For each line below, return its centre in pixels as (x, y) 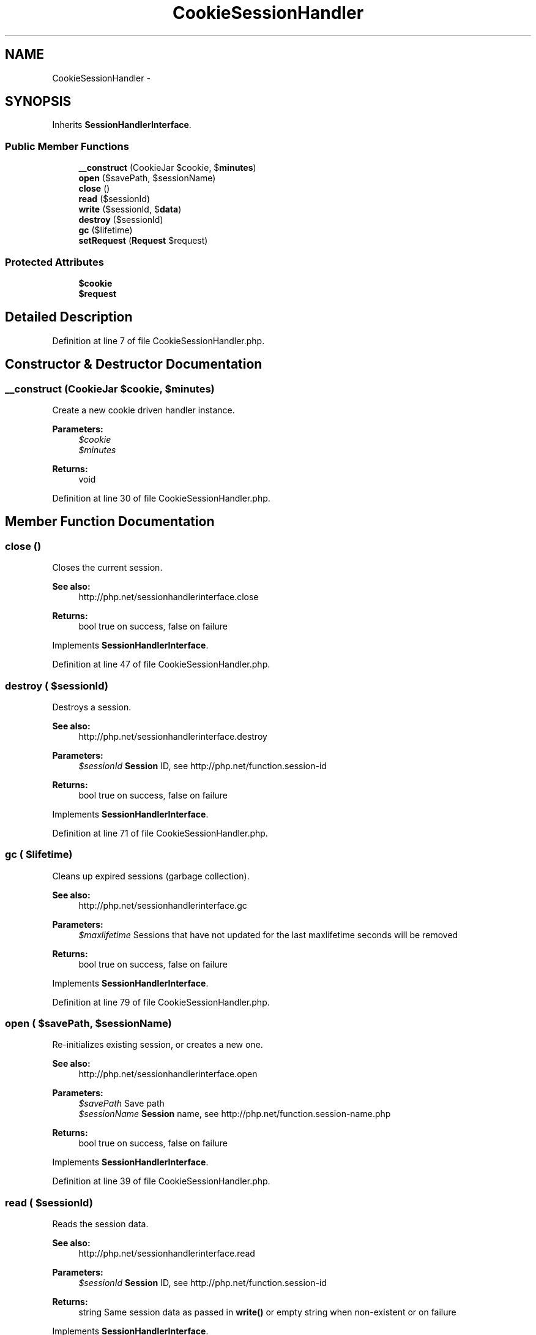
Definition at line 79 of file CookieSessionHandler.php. (161, 1002)
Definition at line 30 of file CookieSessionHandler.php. (161, 498)
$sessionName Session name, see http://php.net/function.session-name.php (235, 1114)
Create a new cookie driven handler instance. (143, 410)
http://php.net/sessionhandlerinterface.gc (163, 905)
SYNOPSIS (38, 102)
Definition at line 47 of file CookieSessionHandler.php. (161, 664)
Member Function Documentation (110, 522)
